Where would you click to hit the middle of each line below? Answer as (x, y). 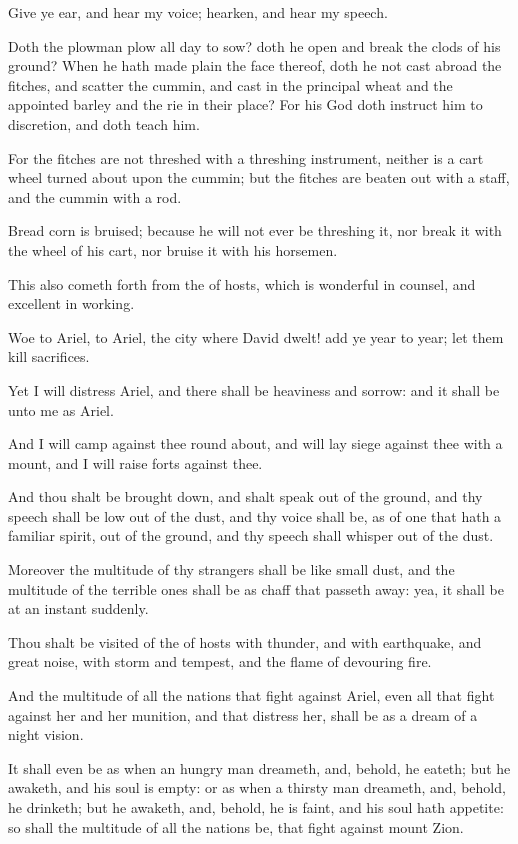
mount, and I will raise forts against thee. (135, 462)
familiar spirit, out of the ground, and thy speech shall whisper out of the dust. (251, 535)
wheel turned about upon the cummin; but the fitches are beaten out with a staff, (259, 177)
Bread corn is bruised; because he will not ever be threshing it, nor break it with (255, 230)
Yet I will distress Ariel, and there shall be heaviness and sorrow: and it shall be (254, 389)
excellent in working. (71, 303)
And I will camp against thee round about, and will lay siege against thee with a (255, 443)
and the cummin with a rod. (95, 196)
